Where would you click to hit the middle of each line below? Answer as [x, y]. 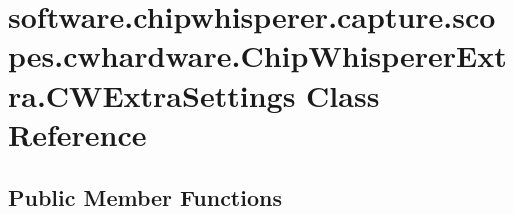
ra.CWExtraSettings [152, 94]
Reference [77, 133]
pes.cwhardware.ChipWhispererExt [257, 55]
